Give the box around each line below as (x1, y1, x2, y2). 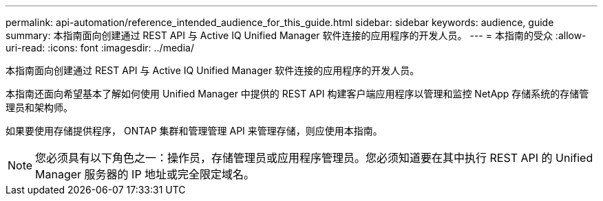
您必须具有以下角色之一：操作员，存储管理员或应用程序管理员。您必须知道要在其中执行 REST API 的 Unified (35, 151, 593, 165)
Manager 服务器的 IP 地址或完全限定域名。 (35, 167, 255, 181)
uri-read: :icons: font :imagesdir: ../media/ (6, 42, 194, 54)
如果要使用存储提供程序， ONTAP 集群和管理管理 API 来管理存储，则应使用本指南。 (6, 125, 383, 137)
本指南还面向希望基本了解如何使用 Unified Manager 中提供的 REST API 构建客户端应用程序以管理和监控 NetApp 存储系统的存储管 (6, 88, 589, 99)
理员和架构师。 (6, 102, 73, 113)
